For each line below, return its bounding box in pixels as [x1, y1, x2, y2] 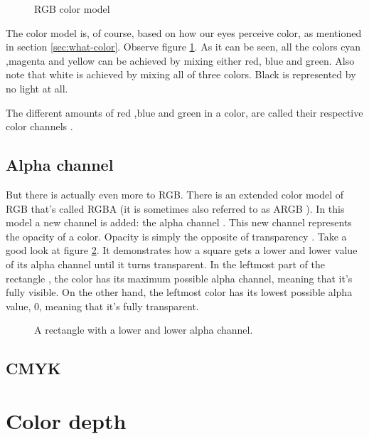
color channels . [6, 119, 73, 134]
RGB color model [34, 1, 110, 16]
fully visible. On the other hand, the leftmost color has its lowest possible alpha [6, 285, 353, 300]
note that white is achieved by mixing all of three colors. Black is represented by [6, 67, 356, 82]
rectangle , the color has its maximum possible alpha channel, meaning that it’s [6, 270, 353, 285]
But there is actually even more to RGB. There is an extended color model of [6, 186, 343, 201]
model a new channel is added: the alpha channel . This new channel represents [6, 215, 352, 230]
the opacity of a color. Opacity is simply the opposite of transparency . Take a [6, 228, 347, 243]
